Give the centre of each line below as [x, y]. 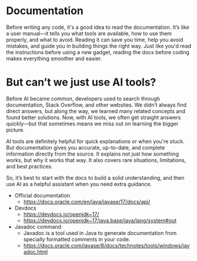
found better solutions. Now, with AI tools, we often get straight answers [94, 117]
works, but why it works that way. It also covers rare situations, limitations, [96, 160]
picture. [16, 130]
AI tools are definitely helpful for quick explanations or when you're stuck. [96, 141]
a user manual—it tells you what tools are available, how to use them [89, 33]
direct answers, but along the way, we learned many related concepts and [96, 111]
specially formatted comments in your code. [77, 239]
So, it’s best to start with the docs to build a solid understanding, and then [95, 177]
